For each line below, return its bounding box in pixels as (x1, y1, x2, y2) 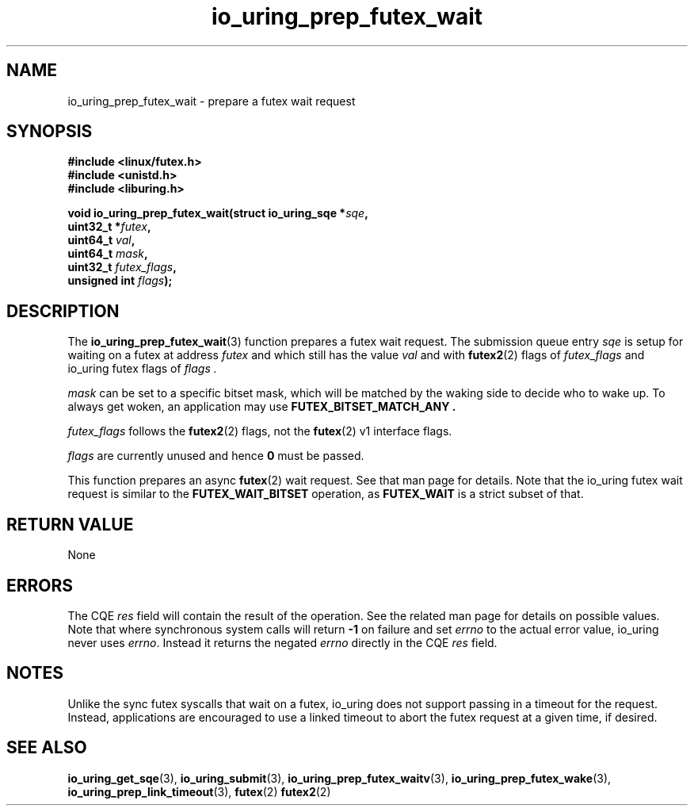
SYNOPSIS (6, 121, 93, 142)
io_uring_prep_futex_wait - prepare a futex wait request (67, 94, 356, 108)
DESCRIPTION (6, 301, 120, 321)
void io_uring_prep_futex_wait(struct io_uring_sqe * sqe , (67, 206, 368, 220)
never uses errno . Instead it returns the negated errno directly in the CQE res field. (67, 635, 498, 649)
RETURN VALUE (6, 514, 134, 534)
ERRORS (6, 575, 74, 596)
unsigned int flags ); (67, 274, 173, 288)
